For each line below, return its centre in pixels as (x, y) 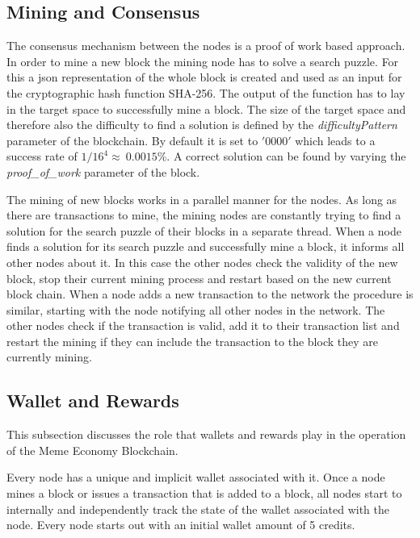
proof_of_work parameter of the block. (103, 171)
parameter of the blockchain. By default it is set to (132, 140)
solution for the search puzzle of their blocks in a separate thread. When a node (204, 230)
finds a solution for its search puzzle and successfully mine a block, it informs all (206, 246)
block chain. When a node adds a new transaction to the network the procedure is (210, 294)
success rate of (42, 156)
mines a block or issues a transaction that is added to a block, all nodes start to (204, 493)
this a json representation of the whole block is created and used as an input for (204, 77)
